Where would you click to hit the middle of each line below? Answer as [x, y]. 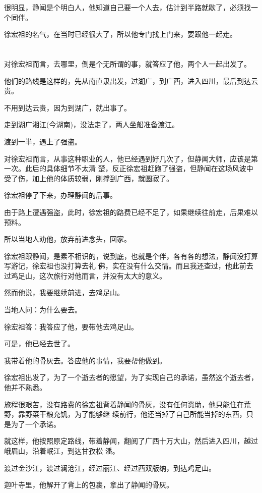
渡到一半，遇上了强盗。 [43, 141]
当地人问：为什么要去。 [43, 310]
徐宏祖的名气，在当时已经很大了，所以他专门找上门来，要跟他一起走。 [120, 34]
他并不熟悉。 [25, 387]
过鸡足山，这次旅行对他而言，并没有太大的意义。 [85, 275]
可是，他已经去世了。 [39, 343]
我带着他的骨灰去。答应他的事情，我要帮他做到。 [85, 360]
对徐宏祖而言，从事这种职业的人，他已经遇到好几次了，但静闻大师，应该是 [127, 158]
